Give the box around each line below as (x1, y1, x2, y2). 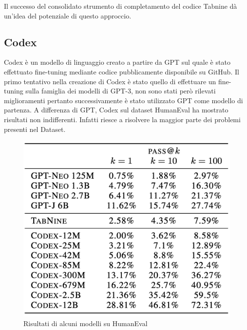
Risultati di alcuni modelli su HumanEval (23, 318, 148, 328)
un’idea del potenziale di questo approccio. (4, 10, 132, 20)
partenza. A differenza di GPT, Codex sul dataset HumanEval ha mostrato (4, 105, 228, 115)
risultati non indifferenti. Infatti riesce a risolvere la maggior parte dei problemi (4, 114, 241, 124)
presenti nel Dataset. (4, 124, 66, 134)
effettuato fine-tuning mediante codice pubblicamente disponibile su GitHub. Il (4, 66, 239, 76)
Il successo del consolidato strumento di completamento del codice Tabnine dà (4, 1, 237, 11)
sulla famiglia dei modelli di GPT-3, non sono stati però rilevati (25, 86, 216, 96)
